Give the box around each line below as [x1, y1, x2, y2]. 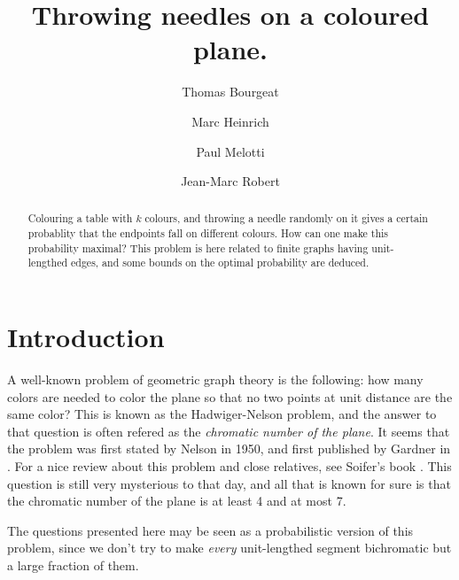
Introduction [7, 319, 165, 355]
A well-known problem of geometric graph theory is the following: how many [7, 370, 424, 389]
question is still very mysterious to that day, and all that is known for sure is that [7, 474, 451, 492]
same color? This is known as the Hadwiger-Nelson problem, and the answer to [7, 405, 437, 423]
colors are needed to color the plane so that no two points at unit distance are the [7, 387, 453, 406]
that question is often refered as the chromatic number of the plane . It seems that [7, 421, 450, 440]
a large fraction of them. [7, 555, 139, 574]
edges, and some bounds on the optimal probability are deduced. [71, 255, 370, 270]
